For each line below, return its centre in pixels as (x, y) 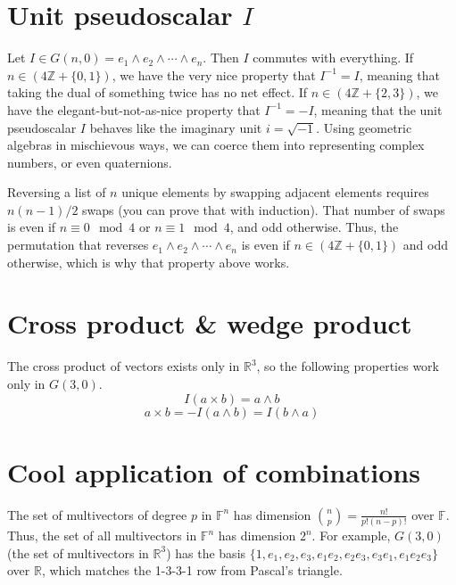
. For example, (351, 535)
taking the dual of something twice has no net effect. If (158, 92)
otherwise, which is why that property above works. (149, 262)
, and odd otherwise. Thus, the (314, 227)
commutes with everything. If (333, 58)
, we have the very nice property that (214, 74)
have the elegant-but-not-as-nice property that (134, 109)
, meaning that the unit (378, 109)
